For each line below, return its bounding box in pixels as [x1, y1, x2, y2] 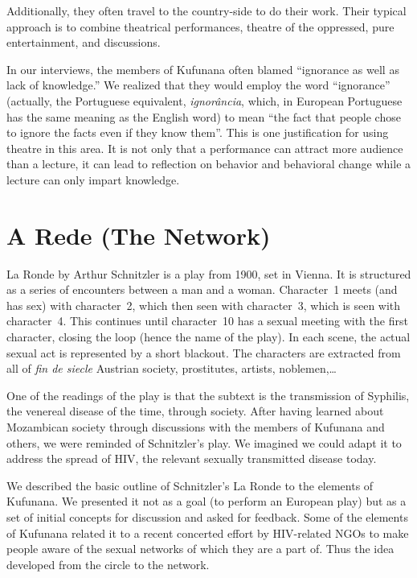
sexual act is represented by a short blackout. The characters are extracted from [6, 344, 401, 361]
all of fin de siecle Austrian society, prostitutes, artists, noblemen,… [6, 360, 337, 377]
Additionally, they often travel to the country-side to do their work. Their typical [6, 2, 407, 19]
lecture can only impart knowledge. [6, 171, 180, 188]
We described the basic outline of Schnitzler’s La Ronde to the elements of [6, 477, 374, 493]
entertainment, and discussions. [6, 34, 161, 51]
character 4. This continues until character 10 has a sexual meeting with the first [6, 312, 408, 329]
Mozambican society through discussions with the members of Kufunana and [6, 419, 385, 435]
